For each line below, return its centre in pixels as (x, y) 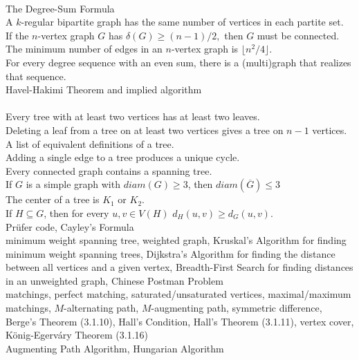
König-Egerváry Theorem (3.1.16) (77, 335)
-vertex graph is (205, 49)
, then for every (76, 212)
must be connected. (298, 35)
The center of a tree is (53, 199)
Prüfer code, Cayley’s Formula (70, 226)
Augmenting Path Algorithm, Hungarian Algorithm (115, 348)
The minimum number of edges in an (84, 49)
